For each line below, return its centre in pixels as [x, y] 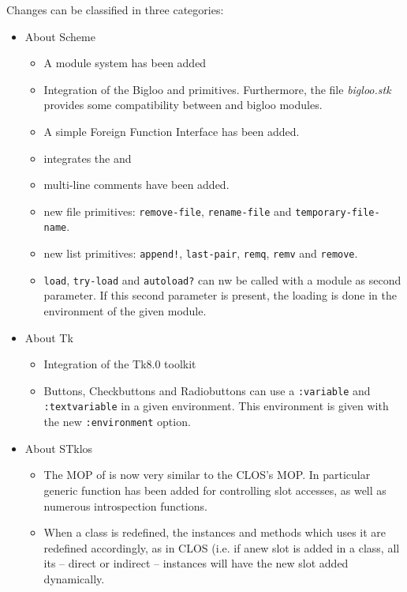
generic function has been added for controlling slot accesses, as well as [215, 490]
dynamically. [74, 578]
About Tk [49, 337]
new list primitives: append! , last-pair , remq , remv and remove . [201, 253]
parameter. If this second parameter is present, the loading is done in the [220, 295]
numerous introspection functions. [125, 505]
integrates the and [88, 158]
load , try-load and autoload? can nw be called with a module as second [222, 279]
